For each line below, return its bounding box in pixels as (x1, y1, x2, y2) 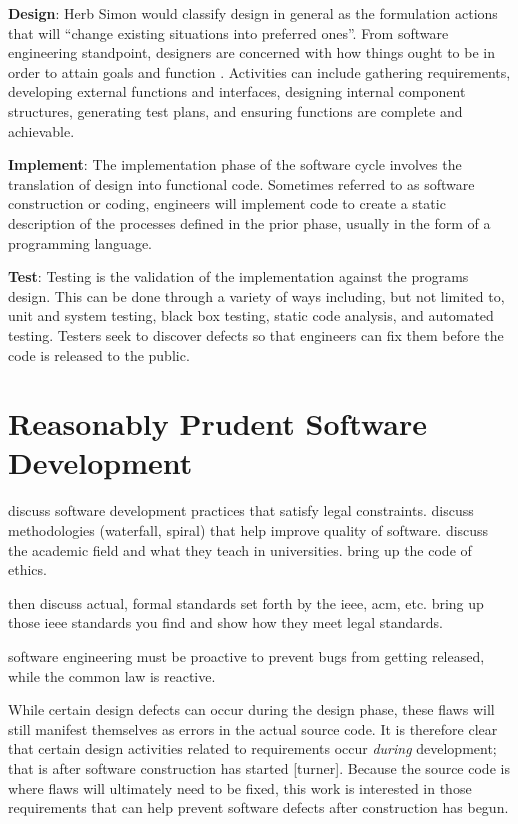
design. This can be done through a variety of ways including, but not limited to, (8, 285, 505, 306)
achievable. (8, 120, 75, 141)
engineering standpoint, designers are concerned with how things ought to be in (8, 42, 495, 63)
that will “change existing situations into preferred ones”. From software (8, 22, 449, 43)
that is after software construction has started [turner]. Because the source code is (8, 757, 510, 778)
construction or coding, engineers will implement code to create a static (8, 193, 446, 214)
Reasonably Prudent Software (8, 403, 428, 444)
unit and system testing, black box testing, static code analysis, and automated (8, 305, 494, 326)
